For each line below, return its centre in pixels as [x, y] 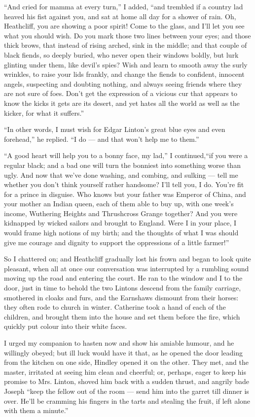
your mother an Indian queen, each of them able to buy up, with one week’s [119, 204]
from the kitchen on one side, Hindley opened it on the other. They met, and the [126, 362]
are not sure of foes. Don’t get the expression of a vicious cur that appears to [121, 93]
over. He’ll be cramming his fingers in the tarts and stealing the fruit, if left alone [127, 401]
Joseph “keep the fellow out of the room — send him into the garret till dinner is [127, 391]
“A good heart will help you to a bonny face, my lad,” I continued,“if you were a [126, 155]
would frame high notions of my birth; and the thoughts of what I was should [121, 233]
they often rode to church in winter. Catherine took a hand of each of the [115, 307]
